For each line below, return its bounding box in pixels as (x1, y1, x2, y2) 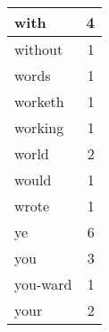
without (14, 39, 63, 59)
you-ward (14, 274, 72, 294)
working (14, 117, 64, 138)
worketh (14, 91, 64, 112)
